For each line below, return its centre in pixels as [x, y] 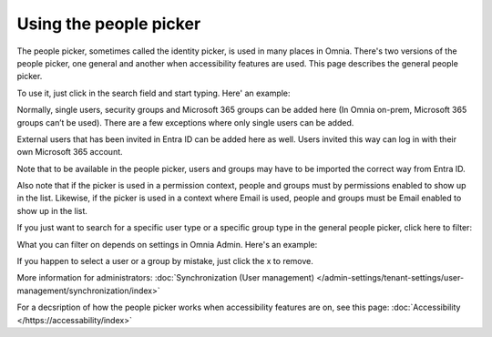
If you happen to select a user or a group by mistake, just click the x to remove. [165, 261]
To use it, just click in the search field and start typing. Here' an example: [154, 93]
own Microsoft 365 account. [70, 152]
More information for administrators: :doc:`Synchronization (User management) [165, 278]
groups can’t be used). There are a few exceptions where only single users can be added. [185, 122]
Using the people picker [109, 24]
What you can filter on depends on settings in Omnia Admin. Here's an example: [167, 244]
